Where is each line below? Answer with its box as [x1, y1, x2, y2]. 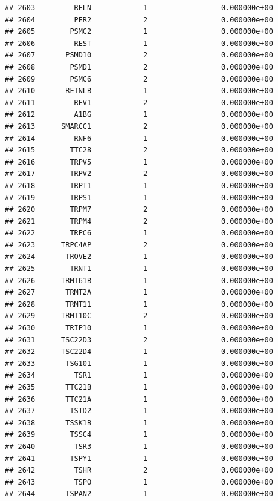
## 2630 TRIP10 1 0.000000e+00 [5, 324, 273, 333]
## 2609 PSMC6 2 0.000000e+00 [5, 74, 273, 83]
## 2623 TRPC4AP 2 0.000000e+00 [5, 240, 273, 249]
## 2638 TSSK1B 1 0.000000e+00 [5, 418, 273, 427]
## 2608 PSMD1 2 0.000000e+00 [5, 62, 273, 71]
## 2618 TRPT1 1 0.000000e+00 [5, 181, 273, 190]
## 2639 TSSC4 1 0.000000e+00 [5, 430, 273, 439]
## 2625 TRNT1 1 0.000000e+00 [5, 264, 273, 273]
